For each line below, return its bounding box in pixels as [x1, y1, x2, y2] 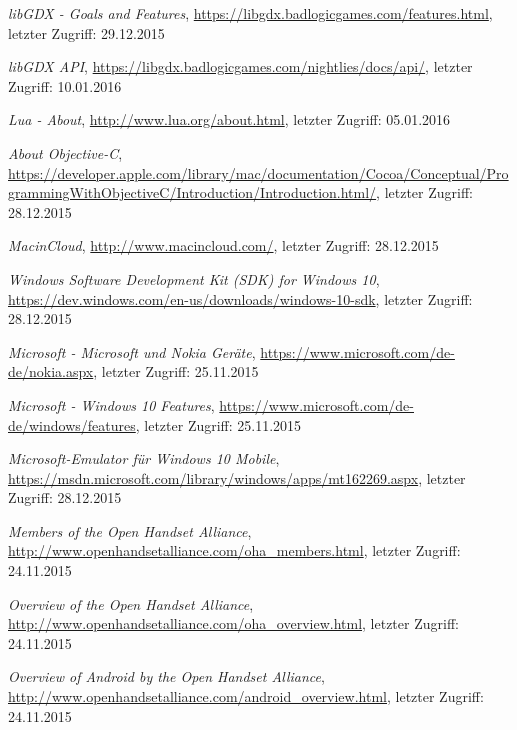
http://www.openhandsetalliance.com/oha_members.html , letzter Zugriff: [8, 540, 461, 561]
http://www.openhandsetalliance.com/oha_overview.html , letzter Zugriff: [8, 613, 459, 634]
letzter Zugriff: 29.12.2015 [8, 22, 165, 43]
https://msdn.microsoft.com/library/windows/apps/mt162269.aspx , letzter [8, 467, 466, 488]
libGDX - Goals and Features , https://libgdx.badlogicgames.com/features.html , [8, 3, 493, 23]
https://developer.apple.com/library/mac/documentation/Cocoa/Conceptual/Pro [8, 162, 509, 183]
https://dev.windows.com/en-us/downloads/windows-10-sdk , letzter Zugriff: [8, 288, 473, 309]
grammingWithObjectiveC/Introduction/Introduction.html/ [8, 182, 377, 203]
